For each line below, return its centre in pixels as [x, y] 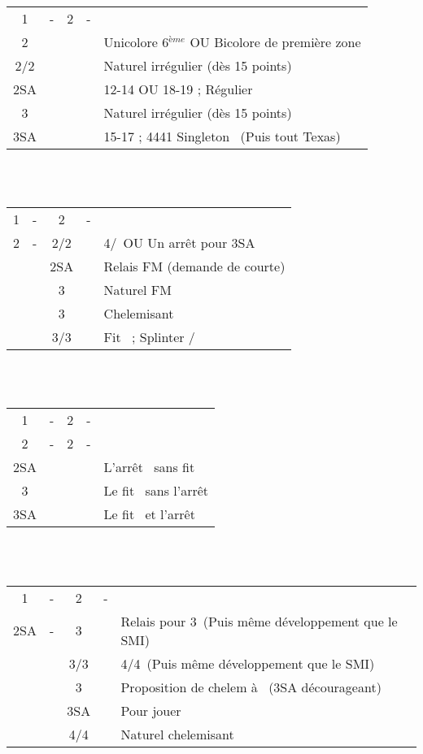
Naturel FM [137, 290]
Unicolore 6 [136, 42]
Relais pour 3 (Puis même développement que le [259, 621]
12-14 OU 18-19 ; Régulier [178, 89]
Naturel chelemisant [177, 734]
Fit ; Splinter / [149, 337]
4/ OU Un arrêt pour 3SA [179, 243]
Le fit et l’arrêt [149, 514]
